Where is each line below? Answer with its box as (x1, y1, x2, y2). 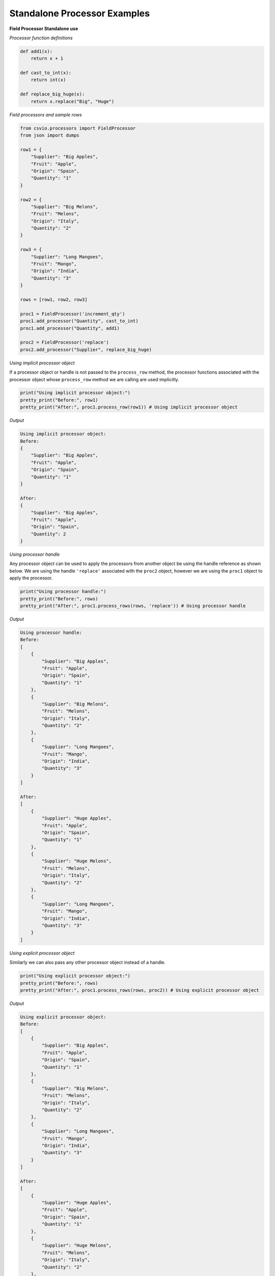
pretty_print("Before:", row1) (20, 397, 99, 403)
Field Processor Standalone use (9, 26, 78, 32)
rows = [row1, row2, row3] (20, 297, 88, 302)
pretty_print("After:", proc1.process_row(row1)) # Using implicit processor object (20, 404, 238, 410)
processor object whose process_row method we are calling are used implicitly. (9, 376, 179, 382)
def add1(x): (20, 48, 53, 54)
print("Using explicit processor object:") (20, 973, 131, 979)
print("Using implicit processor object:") (20, 390, 131, 396)
